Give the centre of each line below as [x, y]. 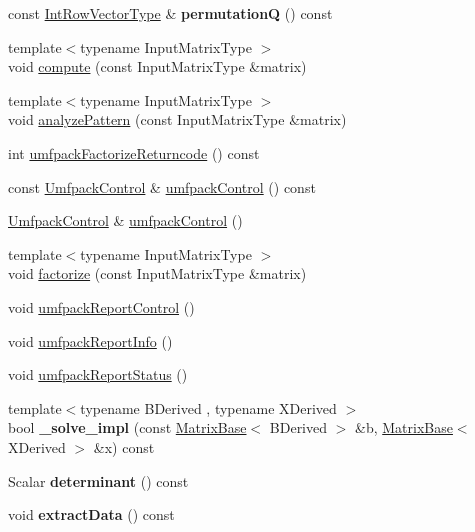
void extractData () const [91, 514]
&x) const [124, 446]
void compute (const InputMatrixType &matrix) [157, 66]
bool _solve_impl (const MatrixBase [127, 427]
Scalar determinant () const [98, 480]
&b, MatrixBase [403, 427]
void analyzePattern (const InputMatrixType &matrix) [177, 119]
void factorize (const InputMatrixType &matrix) [157, 273]
